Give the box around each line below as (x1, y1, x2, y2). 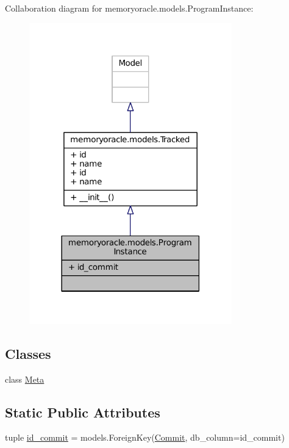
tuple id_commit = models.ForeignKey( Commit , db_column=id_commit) (5, 431, 285, 444)
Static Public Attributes (5, 402, 160, 421)
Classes (5, 344, 51, 363)
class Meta (5, 372, 45, 385)
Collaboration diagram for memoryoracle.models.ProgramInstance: (5, 2, 254, 14)
